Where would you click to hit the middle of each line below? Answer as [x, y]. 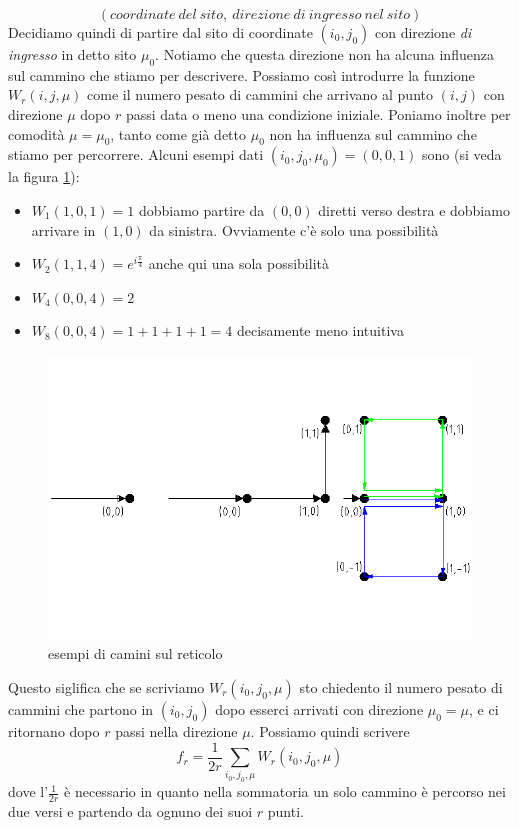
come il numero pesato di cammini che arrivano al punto [260, 94]
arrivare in [63, 229]
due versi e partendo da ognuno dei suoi [130, 811]
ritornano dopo [54, 731]
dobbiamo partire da [201, 209]
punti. [285, 811]
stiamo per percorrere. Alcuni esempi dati [136, 154]
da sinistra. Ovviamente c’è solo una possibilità [294, 229]
